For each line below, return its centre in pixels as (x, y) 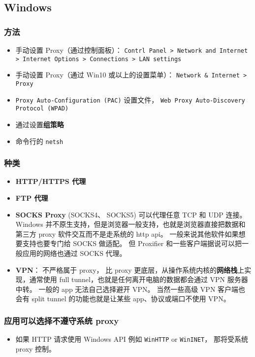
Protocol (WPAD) (42, 109)
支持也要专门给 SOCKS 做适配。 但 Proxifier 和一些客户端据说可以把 (132, 243)
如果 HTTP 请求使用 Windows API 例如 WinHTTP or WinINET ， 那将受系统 (132, 339)
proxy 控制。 (36, 348)
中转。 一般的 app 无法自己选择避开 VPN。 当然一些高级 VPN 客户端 (127, 289)
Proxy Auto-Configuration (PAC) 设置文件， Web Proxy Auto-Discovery (130, 99)
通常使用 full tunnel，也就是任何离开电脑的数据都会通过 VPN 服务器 (139, 279)
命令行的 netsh (39, 141)
